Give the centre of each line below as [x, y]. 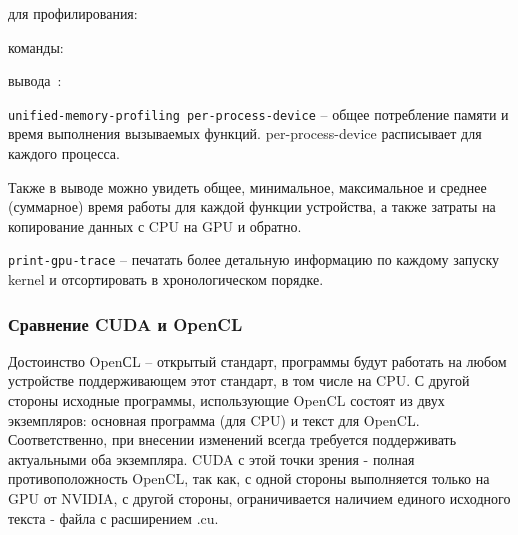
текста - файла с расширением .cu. [113, 517]
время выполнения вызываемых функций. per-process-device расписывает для [245, 133]
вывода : [35, 80]
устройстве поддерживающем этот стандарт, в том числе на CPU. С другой [239, 380]
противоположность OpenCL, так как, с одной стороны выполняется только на [249, 478]
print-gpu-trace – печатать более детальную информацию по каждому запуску [254, 259]
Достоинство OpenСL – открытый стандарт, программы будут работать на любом [257, 360]
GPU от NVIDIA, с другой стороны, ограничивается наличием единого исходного [259, 498]
